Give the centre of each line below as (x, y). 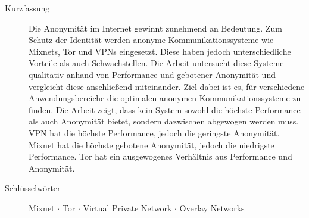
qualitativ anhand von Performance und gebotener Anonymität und (152, 74)
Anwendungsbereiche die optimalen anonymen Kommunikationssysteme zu (165, 98)
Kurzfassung (27, 8)
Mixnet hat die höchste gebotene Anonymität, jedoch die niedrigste (152, 144)
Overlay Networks (212, 208)
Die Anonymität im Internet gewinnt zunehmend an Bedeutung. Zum (155, 28)
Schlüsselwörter (33, 188)
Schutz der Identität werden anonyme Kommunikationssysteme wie (151, 40)
